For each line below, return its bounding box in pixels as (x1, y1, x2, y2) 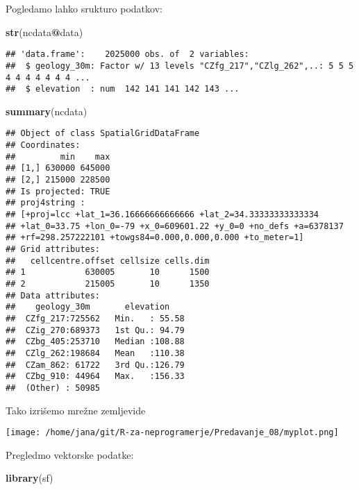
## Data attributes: (6, 290, 101, 301)
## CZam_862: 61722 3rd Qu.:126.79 (6, 360, 185, 370)
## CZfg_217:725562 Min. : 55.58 (6, 313, 185, 323)
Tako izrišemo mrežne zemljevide (6, 403, 146, 417)
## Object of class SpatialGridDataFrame (6, 128, 200, 139)
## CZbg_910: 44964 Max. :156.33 (6, 371, 185, 382)
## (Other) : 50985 (6, 382, 101, 393)
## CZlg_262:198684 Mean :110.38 (6, 348, 185, 358)
